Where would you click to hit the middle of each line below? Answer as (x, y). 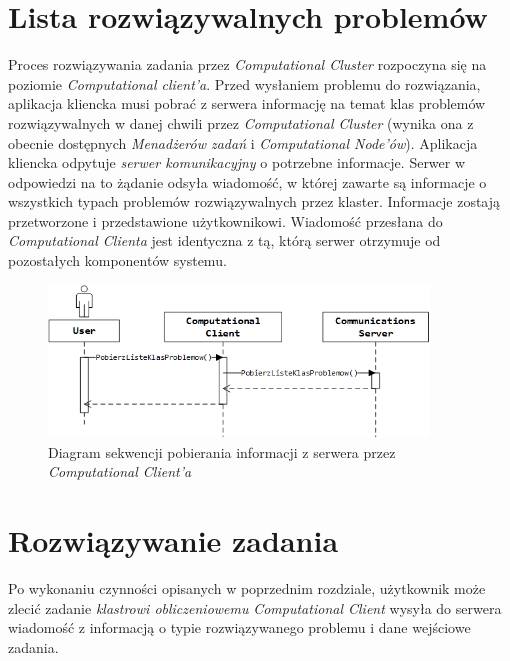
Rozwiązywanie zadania (173, 540)
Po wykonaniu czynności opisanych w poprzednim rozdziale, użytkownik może (247, 588)
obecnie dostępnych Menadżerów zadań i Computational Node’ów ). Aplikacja (243, 142)
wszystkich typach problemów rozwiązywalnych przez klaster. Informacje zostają (254, 201)
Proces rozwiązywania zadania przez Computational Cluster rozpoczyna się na (247, 64)
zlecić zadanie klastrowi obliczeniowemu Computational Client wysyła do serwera (255, 607)
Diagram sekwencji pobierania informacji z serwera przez (222, 451)
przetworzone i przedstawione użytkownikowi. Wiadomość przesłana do (225, 220)
